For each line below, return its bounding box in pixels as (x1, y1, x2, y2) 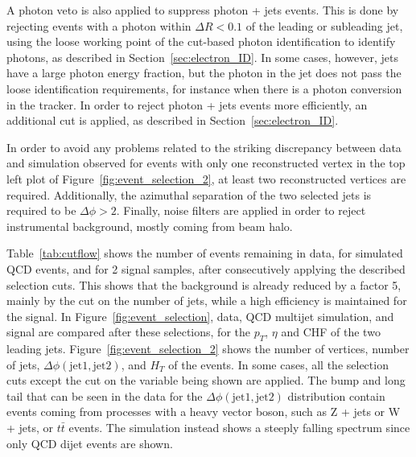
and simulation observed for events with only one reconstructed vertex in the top (6, 154, 406, 171)
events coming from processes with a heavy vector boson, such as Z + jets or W (6, 403, 401, 420)
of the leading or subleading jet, (245, 17, 403, 34)
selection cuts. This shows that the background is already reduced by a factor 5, (6, 276, 402, 293)
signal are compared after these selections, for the (6, 323, 250, 340)
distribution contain (287, 387, 385, 404)
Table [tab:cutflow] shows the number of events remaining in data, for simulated (6, 245, 403, 261)
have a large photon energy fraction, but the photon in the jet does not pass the (6, 64, 402, 81)
